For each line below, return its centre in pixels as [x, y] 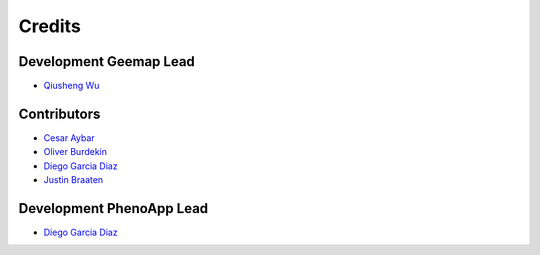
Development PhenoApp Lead [113, 208]
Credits [50, 26]
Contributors [59, 113]
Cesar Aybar [69, 137]
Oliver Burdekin [75, 152]
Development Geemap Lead [106, 61]
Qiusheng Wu [71, 86]
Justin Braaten [73, 180]
